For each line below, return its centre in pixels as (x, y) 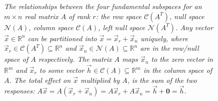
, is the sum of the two (162, 80)
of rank (79, 16)
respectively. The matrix (75, 59)
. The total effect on (40, 80)
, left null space (122, 27)
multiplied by (100, 80)
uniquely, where (164, 38)
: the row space (119, 16)
